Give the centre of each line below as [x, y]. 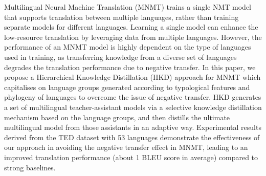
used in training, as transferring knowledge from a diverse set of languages [120, 57]
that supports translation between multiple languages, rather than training [121, 17]
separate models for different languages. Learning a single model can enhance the [131, 27]
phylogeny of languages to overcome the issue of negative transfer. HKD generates [133, 97]
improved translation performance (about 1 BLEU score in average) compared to [131, 157]
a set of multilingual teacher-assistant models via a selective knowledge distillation [133, 107]
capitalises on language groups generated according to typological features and [127, 87]
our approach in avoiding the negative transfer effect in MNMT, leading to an [126, 147]
